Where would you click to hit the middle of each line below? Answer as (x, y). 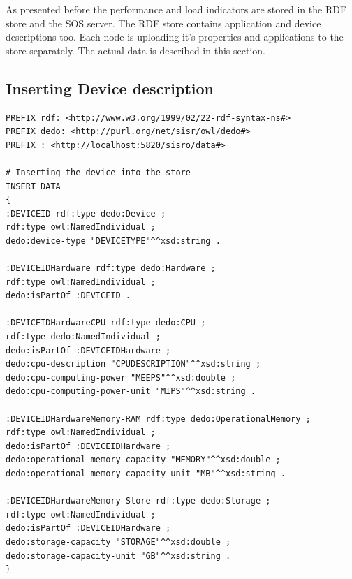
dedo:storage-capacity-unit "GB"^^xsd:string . (118, 556)
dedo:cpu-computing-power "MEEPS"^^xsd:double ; (121, 378)
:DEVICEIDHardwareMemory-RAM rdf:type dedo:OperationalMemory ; (158, 419)
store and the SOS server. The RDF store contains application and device (163, 23)
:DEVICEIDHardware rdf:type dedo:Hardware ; (111, 269)
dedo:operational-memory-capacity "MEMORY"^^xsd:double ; (143, 460)
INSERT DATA (33, 186)
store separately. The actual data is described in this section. (135, 50)
